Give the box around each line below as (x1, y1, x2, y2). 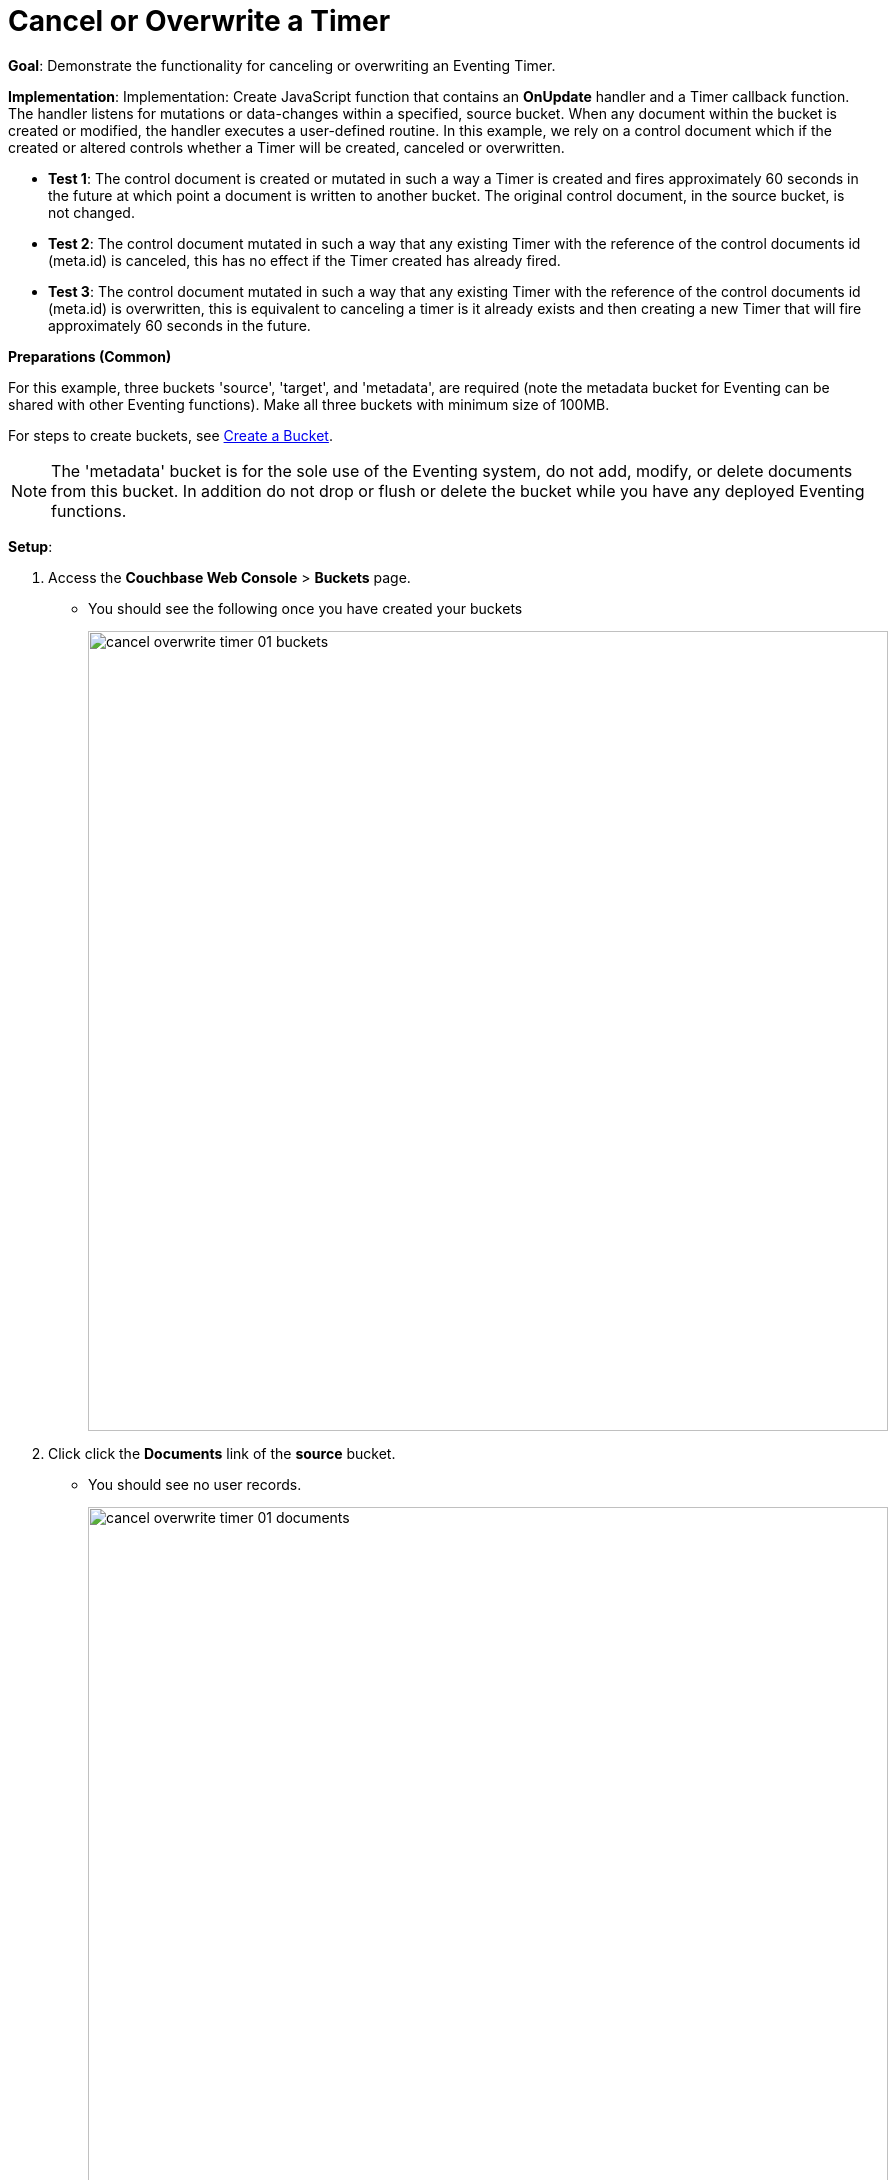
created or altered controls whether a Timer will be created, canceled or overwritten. (8, 138, 565, 156)
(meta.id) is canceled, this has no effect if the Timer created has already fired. (48, 251, 561, 269)
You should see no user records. (88, 1475, 302, 1493)
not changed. (48, 203, 135, 221)
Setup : (8, 537, 53, 555)
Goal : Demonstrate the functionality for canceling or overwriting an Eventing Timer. (8, 56, 556, 74)
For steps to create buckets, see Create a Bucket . (8, 426, 333, 444)
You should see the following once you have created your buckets (88, 599, 523, 617)
